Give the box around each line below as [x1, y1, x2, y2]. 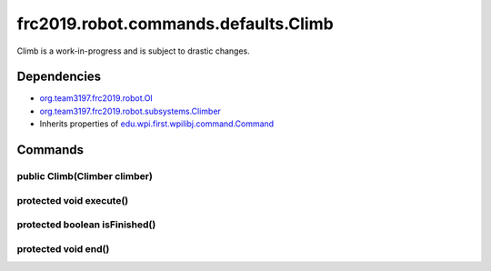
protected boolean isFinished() [16, 218, 156, 231]
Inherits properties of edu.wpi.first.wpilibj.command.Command [39, 118, 275, 129]
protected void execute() [16, 194, 129, 206]
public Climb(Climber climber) [16, 170, 154, 183]
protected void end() [16, 242, 110, 255]
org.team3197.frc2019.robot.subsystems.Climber [39, 105, 222, 116]
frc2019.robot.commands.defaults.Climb [16, 14, 334, 34]
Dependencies [16, 69, 102, 85]
